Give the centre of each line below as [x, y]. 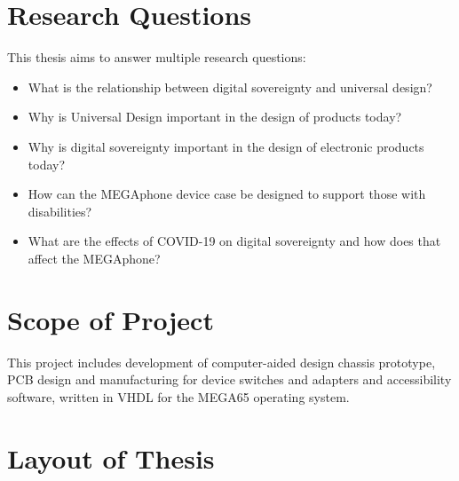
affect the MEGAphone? [94, 258]
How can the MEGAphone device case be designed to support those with [227, 194]
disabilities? [60, 211]
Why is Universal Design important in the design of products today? [215, 117]
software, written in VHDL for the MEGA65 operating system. [178, 396]
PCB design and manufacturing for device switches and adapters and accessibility [229, 379]
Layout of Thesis [111, 457]
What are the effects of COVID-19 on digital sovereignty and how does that [234, 241]
